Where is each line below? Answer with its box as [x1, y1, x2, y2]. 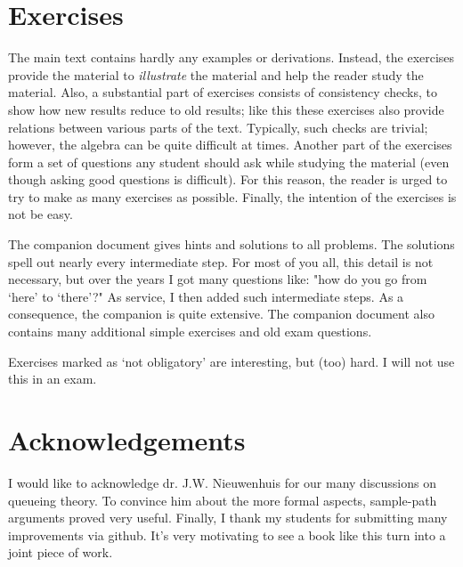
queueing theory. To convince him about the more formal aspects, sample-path [8, 490, 437, 509]
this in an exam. [8, 369, 97, 388]
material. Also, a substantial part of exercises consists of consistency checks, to [8, 83, 437, 101]
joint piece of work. [8, 543, 113, 562]
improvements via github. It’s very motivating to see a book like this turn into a [8, 525, 446, 544]
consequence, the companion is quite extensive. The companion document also [8, 304, 435, 323]
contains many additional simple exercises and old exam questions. [8, 322, 372, 341]
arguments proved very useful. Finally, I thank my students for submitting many [8, 508, 448, 527]
